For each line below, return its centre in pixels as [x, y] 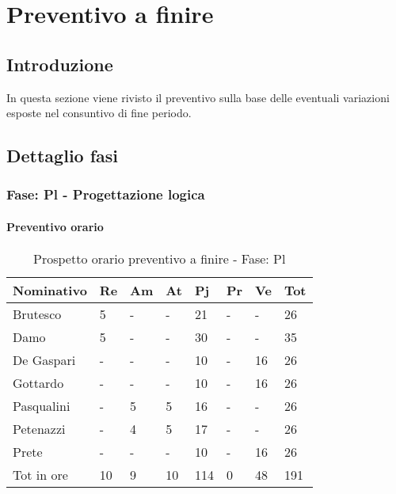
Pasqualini [42, 406]
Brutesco [37, 314]
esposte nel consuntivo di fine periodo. [99, 113]
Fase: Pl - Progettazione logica [106, 194]
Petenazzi [39, 429]
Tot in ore [40, 475]
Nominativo [50, 291]
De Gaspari [44, 360]
